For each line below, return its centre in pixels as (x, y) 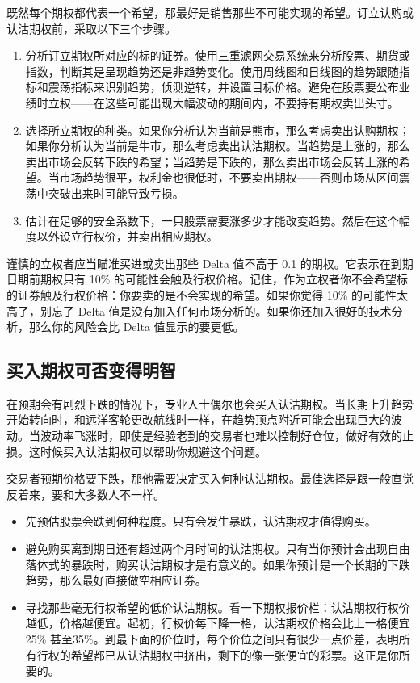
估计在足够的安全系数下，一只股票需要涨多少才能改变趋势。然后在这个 (212, 220)
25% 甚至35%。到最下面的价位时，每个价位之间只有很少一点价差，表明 (212, 639)
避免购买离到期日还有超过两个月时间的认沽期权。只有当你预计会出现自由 (218, 549)
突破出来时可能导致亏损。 (116, 193)
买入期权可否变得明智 (91, 370)
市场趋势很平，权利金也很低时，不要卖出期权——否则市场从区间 (229, 177)
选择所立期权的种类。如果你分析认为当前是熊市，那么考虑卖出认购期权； (218, 130)
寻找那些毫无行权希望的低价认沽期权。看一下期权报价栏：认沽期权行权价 (218, 607)
